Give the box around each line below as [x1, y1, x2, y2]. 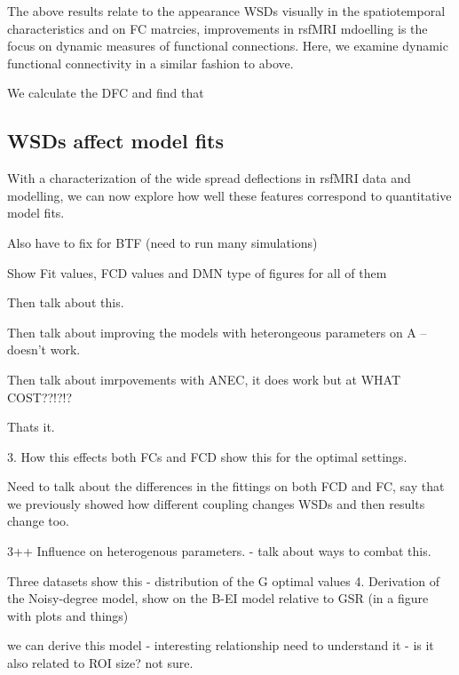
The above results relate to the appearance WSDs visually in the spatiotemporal [7, 2, 446, 20]
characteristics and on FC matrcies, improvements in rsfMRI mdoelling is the [7, 19, 428, 37]
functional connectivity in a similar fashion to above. [7, 53, 294, 72]
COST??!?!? [7, 387, 73, 406]
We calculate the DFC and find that [7, 83, 204, 102]
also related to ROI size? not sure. [7, 654, 194, 672]
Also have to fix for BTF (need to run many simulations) [7, 233, 318, 251]
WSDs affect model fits [7, 127, 224, 155]
